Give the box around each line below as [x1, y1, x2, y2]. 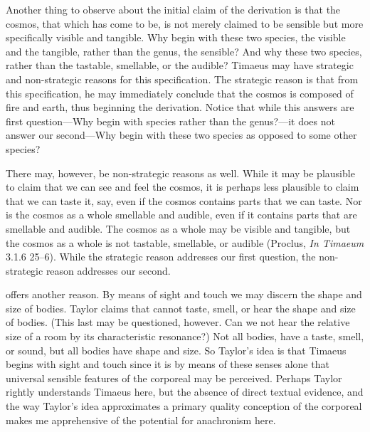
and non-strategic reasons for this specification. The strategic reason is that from [6, 71, 359, 86]
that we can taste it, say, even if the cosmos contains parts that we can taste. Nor [6, 193, 362, 208]
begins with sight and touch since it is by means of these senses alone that [6, 357, 329, 372]
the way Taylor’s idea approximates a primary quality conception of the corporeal [6, 399, 362, 413]
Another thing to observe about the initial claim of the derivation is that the [6, 2, 341, 16]
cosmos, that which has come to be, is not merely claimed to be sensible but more [6, 16, 364, 31]
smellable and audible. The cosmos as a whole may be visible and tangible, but [6, 221, 351, 236]
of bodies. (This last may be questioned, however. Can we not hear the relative [6, 315, 350, 330]
